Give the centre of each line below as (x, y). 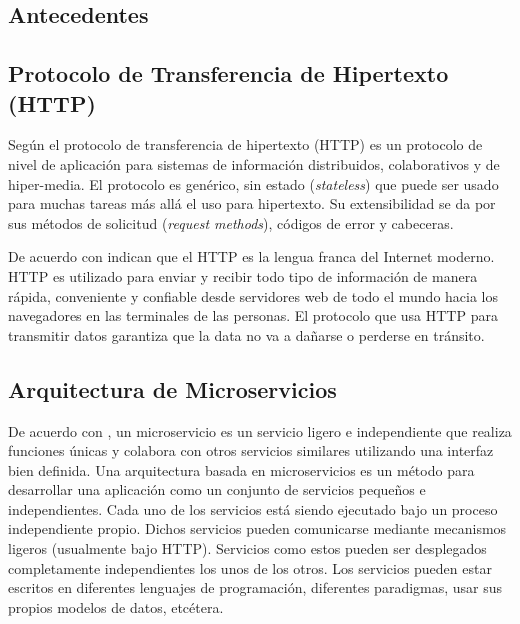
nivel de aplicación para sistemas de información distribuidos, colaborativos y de (254, 163)
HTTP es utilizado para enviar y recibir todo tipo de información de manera (243, 275)
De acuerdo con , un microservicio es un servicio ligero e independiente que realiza (260, 430)
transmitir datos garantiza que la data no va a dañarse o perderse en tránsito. (246, 334)
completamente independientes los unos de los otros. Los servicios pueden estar (250, 567)
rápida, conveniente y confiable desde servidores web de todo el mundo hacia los (253, 295)
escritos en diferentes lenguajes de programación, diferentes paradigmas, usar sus (255, 587)
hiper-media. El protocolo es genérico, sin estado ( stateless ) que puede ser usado (253, 183)
